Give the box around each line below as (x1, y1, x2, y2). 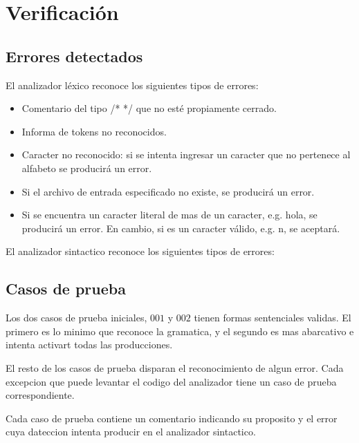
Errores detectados (6, 45, 143, 66)
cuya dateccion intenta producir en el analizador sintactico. (6, 424, 256, 439)
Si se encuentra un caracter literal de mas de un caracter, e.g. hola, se (21, 207, 317, 222)
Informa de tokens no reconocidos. (21, 124, 167, 138)
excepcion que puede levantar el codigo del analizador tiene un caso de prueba (6, 374, 337, 388)
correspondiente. (6, 388, 75, 402)
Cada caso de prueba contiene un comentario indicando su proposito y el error (6, 411, 338, 425)
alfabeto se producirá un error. (21, 160, 152, 175)
